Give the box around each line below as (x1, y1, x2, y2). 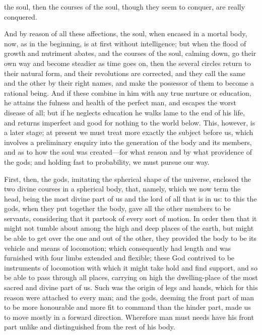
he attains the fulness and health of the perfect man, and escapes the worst (4, 97, 236, 108)
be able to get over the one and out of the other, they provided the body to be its (4, 233, 257, 243)
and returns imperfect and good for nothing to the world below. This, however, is (4, 117, 255, 127)
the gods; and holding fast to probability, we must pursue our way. (4, 156, 210, 167)
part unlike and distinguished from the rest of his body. (4, 321, 175, 332)
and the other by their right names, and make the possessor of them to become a (4, 78, 254, 88)
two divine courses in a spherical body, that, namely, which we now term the (4, 183, 241, 194)
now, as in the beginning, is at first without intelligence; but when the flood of (4, 38, 246, 48)
